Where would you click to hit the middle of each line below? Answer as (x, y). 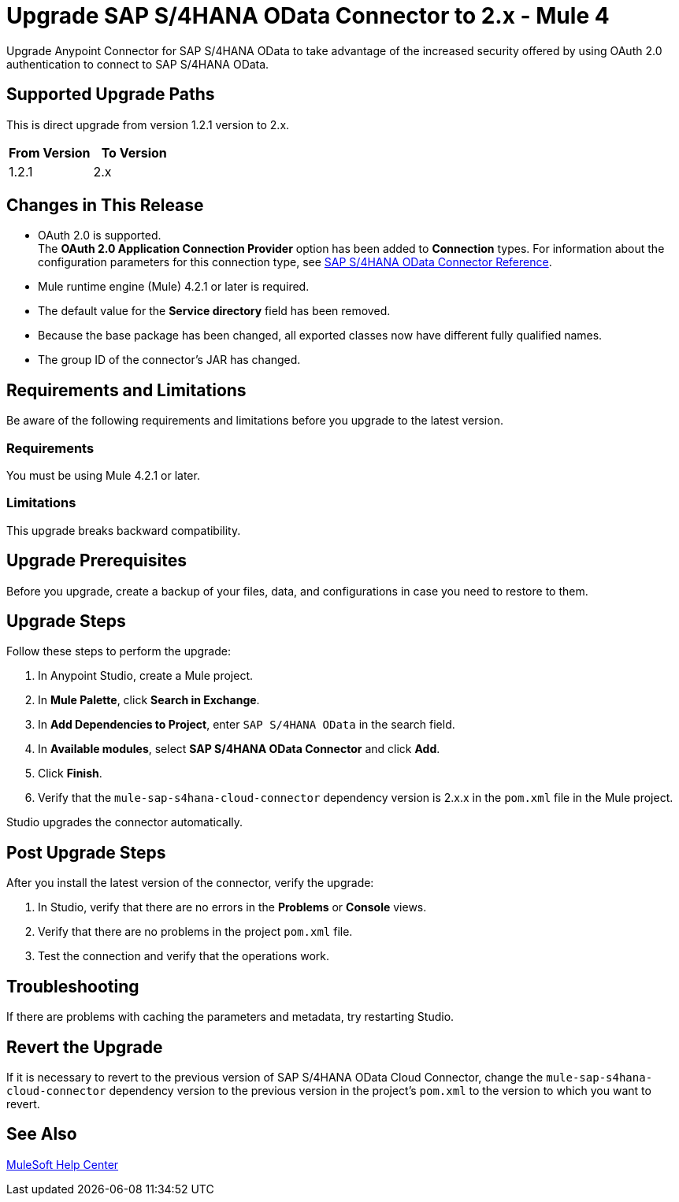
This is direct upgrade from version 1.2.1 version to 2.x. (148, 124)
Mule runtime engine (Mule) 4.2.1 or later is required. (174, 287)
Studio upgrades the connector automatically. (125, 822)
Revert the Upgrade (85, 1047)
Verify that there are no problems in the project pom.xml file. (195, 932)
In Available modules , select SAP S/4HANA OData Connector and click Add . (239, 749)
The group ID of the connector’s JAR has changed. (169, 360)
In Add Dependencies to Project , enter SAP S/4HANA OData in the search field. (247, 725)
